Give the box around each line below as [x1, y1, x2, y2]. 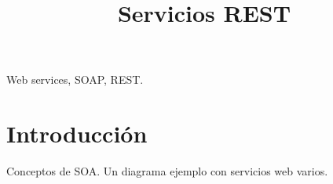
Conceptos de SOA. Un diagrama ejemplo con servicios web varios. [6, 163, 328, 179]
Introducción [6, 117, 148, 150]
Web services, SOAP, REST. [6, 71, 144, 88]
